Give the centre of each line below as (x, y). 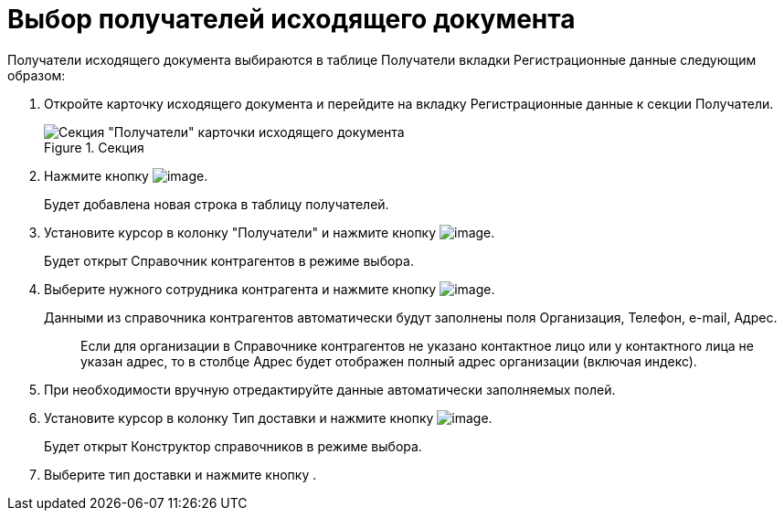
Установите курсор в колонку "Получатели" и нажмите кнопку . (270, 232)
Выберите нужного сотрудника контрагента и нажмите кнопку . (270, 289)
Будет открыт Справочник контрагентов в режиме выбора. (229, 260)
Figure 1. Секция (94, 147)
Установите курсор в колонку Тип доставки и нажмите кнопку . (268, 418)
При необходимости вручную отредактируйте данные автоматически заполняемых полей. (330, 389)
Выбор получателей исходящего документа (291, 19)
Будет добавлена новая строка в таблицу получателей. (217, 204)
